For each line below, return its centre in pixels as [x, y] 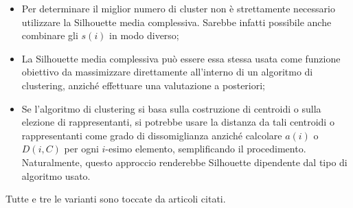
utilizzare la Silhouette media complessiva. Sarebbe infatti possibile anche [176, 22]
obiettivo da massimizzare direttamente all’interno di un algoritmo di [167, 72]
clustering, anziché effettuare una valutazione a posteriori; [143, 85]
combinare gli [50, 35]
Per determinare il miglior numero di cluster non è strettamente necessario [178, 8]
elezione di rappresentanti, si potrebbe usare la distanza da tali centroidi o [178, 122]
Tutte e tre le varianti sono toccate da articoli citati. [116, 199]
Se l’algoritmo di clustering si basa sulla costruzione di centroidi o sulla [171, 108]
